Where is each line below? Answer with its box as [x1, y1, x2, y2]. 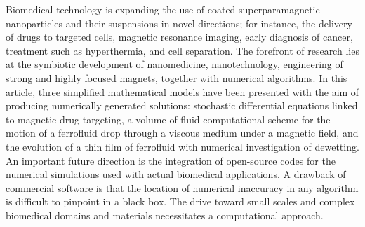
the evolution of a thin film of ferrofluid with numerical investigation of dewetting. [6, 139, 359, 153]
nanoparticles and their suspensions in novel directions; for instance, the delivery [6, 15, 352, 30]
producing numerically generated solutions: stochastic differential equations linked [6, 98, 358, 113]
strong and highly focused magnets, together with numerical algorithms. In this [6, 70, 347, 85]
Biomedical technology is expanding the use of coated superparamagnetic [6, 2, 320, 16]
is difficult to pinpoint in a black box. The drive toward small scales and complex [6, 194, 355, 209]
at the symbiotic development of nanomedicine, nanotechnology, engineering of [6, 57, 343, 71]
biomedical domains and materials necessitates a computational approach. [6, 207, 324, 222]
